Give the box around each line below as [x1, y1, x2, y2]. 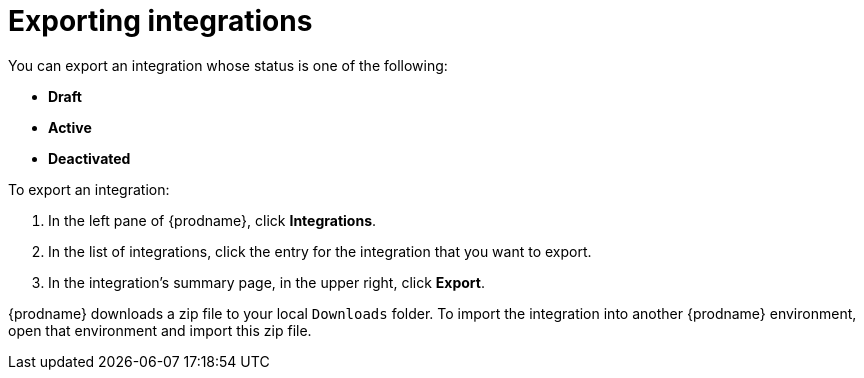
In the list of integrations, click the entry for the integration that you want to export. [48, 242, 592, 260]
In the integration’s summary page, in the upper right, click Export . [48, 273, 485, 291]
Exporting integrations [8, 4, 313, 38]
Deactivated [48, 149, 131, 167]
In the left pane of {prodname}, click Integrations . [48, 211, 377, 229]
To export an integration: [8, 180, 170, 198]
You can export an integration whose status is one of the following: [8, 56, 448, 74]
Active [48, 118, 92, 136]
